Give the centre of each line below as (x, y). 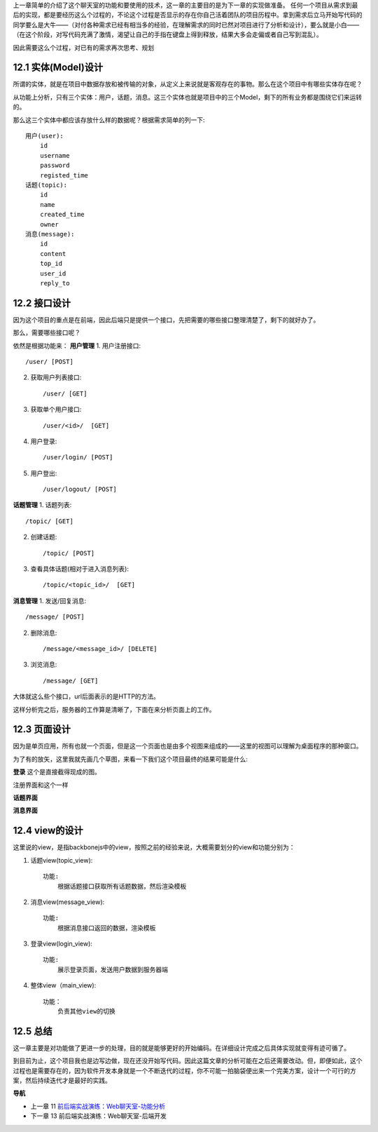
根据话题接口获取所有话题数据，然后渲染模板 (122, 886)
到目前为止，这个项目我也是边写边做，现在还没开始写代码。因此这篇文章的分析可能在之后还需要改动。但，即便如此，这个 (188, 1061)
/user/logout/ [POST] (80, 490)
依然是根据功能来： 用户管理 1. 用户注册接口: (77, 345)
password (55, 166)
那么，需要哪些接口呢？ (47, 332)
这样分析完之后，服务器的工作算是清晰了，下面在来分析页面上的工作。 (114, 709)
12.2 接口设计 (42, 303)
